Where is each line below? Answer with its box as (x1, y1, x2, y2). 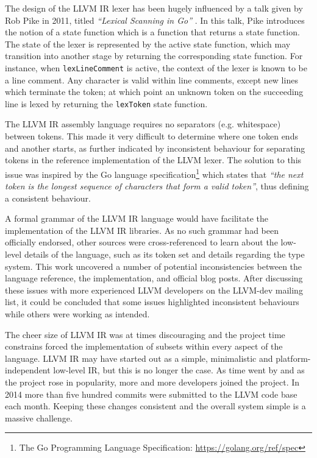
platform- (276, 351, 311, 364)
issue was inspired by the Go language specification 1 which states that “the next (5, 166, 304, 180)
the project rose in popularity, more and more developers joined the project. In (5, 376, 300, 388)
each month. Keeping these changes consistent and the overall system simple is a (5, 400, 306, 412)
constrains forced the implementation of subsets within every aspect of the (5, 340, 283, 353)
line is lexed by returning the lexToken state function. (5, 97, 208, 110)
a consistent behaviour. (5, 191, 91, 204)
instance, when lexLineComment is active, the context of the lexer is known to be (5, 61, 307, 74)
